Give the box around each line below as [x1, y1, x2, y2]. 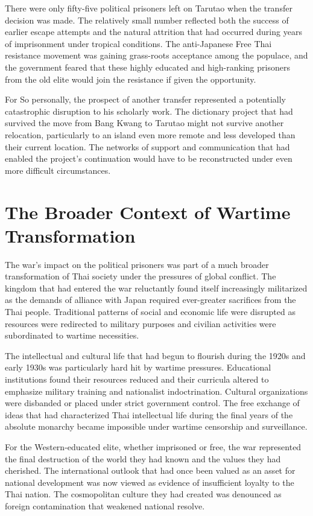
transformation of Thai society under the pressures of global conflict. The [5, 270, 276, 282]
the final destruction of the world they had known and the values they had [5, 452, 281, 465]
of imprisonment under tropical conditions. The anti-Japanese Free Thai [5, 37, 272, 49]
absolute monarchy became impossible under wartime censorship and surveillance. [5, 420, 308, 433]
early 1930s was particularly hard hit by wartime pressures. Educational [5, 361, 271, 374]
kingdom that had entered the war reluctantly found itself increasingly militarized [5, 281, 308, 294]
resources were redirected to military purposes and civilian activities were [5, 317, 276, 330]
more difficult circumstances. [5, 164, 111, 176]
